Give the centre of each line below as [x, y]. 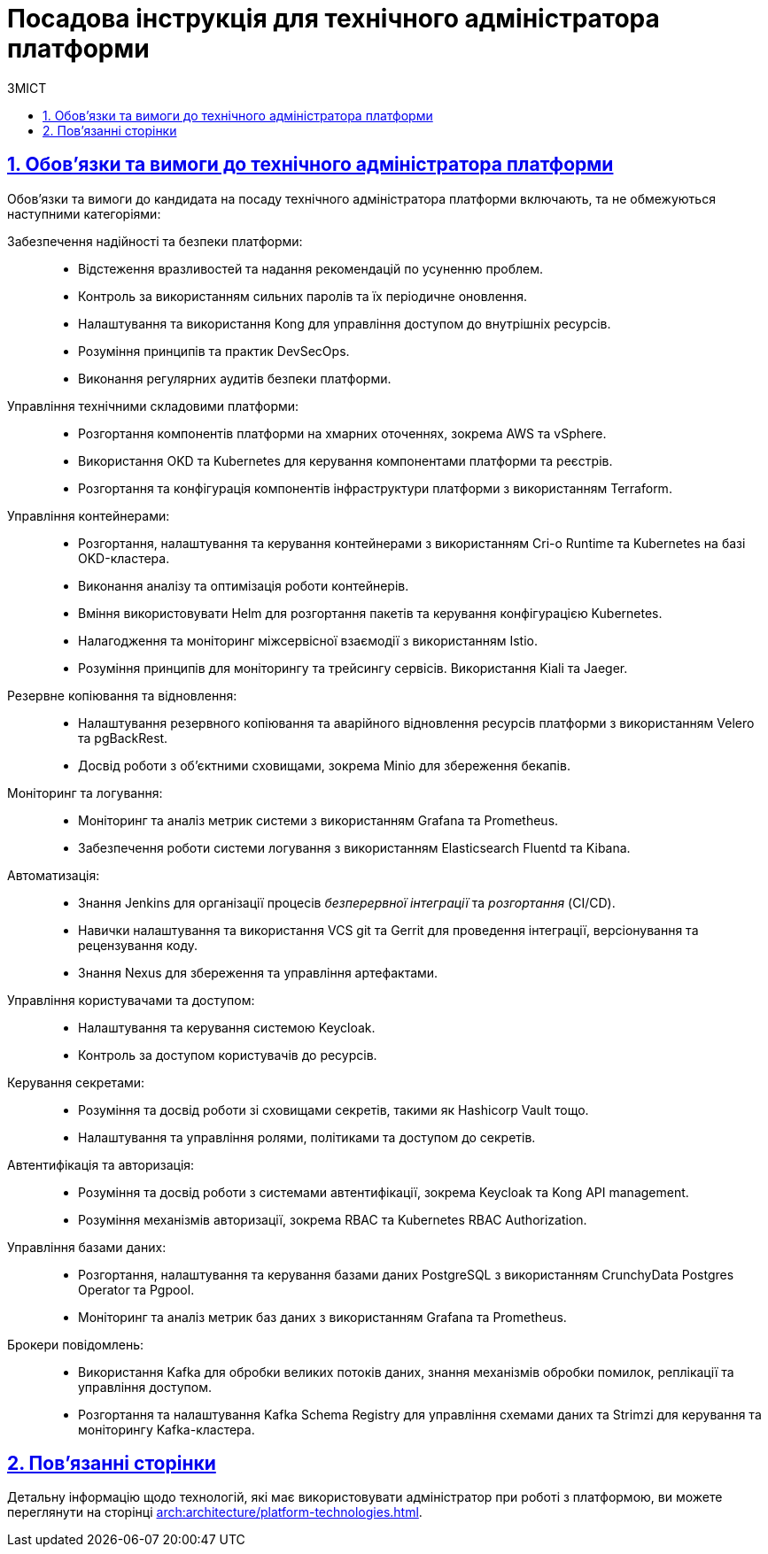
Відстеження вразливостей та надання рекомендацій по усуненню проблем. [311, 268]
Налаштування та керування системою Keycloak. [227, 1027]
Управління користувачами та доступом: [131, 1000]
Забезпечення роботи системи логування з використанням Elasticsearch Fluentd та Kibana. [354, 847]
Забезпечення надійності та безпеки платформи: [155, 241]
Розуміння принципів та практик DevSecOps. [214, 351]
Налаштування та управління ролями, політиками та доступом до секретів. [307, 1137]
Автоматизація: [54, 875]
